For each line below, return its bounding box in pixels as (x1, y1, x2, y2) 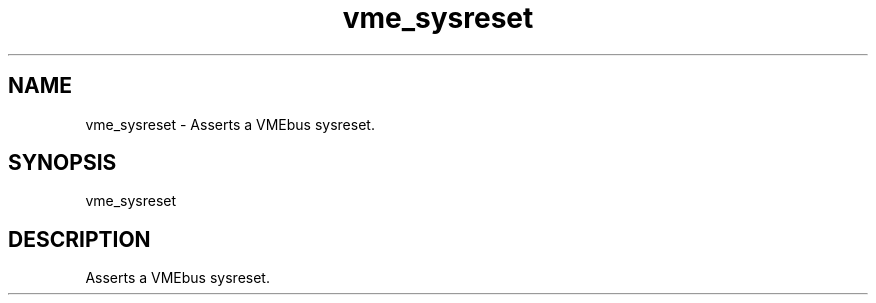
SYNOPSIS (8, 150, 117, 176)
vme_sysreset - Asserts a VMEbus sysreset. (85, 115, 375, 133)
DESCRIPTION (8, 226, 151, 252)
